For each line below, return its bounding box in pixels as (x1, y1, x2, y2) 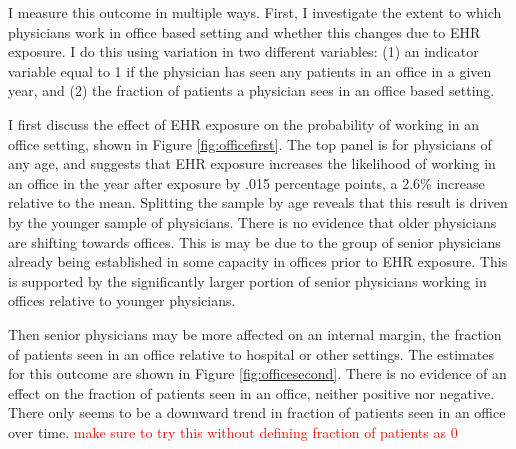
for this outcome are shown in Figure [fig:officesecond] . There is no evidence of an (8, 363, 507, 384)
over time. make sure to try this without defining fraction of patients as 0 (8, 421, 458, 442)
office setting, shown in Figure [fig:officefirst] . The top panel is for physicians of (8, 133, 492, 154)
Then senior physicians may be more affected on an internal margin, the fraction (8, 323, 502, 344)
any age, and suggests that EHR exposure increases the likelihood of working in (8, 153, 496, 174)
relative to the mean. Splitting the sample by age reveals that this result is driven (8, 192, 508, 213)
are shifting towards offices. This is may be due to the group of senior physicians (8, 231, 501, 252)
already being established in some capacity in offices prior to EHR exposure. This (8, 251, 508, 272)
